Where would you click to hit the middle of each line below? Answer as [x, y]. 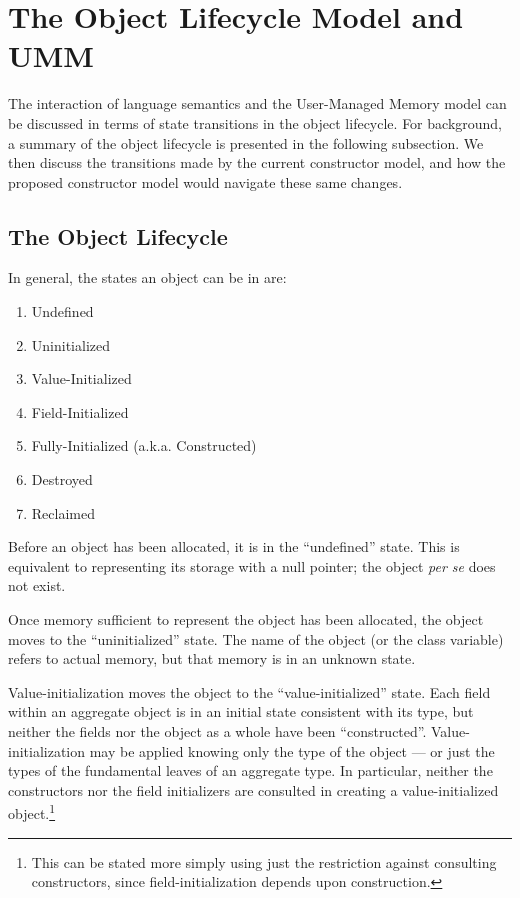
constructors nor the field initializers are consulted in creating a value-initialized [253, 789]
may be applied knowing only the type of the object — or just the [292, 750]
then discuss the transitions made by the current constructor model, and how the [257, 162]
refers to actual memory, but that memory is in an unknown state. [212, 658]
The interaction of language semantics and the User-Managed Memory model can [257, 103]
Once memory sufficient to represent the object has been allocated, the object [246, 619]
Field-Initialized [80, 411]
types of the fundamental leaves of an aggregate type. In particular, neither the [250, 770]
